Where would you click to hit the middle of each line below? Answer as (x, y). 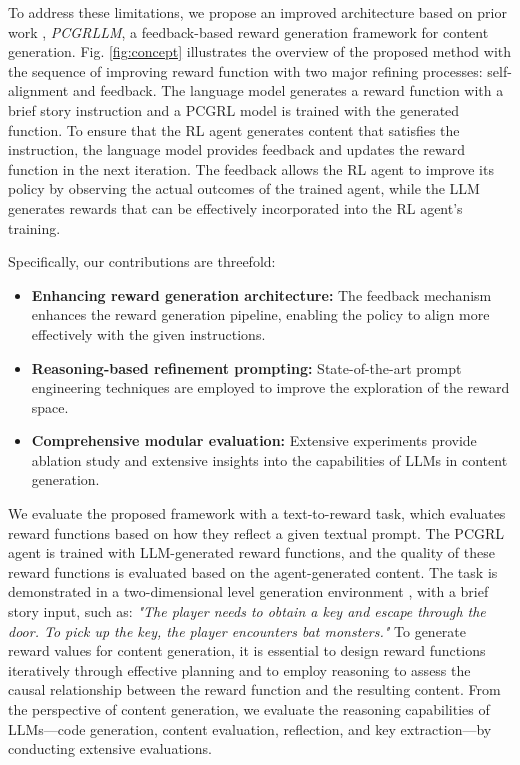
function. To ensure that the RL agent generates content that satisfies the (234, 129)
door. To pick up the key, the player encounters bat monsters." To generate (237, 630)
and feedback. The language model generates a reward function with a (288, 90)
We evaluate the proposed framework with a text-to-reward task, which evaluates (257, 513)
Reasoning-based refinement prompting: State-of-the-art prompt (246, 367)
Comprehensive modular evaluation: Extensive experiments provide (254, 440)
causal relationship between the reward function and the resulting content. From (254, 689)
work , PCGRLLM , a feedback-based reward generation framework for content (248, 31)
